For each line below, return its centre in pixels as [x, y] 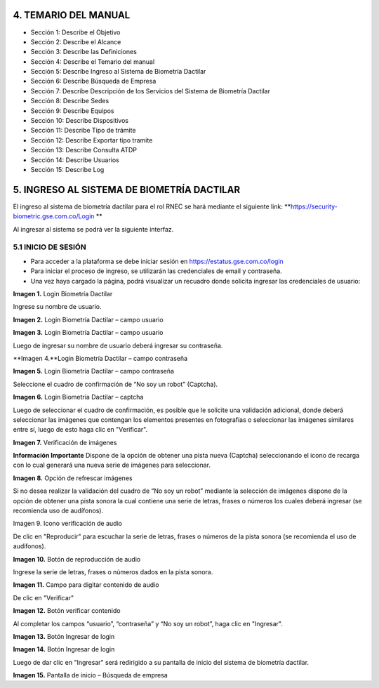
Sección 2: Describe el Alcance [76, 41]
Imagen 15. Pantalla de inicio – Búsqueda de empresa [90, 675]
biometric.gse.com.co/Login [54, 216]
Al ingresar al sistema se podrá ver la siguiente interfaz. [93, 229]
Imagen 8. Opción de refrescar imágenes [73, 478]
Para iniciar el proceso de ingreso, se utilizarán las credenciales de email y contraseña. [156, 271]
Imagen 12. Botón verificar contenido [67, 611]
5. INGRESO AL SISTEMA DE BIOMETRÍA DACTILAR [127, 190]
